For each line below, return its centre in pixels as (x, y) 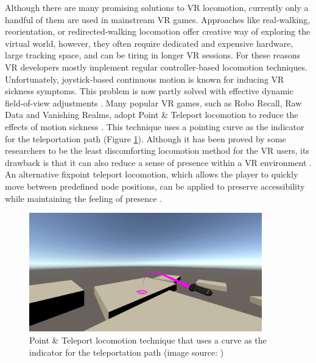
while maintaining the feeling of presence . (83, 198)
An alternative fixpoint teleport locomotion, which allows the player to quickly (152, 174)
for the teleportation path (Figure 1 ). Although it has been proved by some (146, 138)
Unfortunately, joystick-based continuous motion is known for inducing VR (145, 79)
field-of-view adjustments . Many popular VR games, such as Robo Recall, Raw (153, 102)
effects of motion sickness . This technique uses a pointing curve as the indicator (155, 126)
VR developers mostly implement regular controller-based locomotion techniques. (156, 67)
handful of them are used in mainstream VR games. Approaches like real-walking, (158, 19)
